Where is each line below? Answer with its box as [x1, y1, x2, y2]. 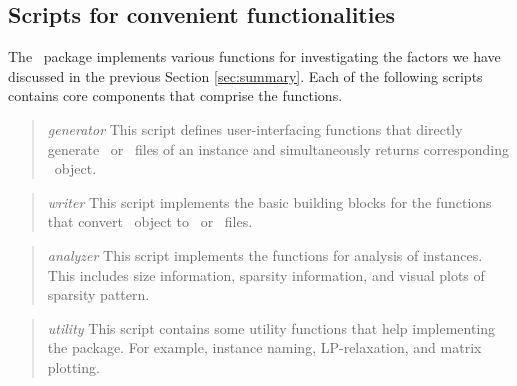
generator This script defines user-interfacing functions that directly [47, 118, 463, 139]
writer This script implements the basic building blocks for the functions [47, 191, 492, 212]
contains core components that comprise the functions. [8, 85, 343, 106]
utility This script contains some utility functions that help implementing [47, 317, 496, 338]
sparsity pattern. [47, 284, 150, 305]
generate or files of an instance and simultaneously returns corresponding [47, 138, 509, 159]
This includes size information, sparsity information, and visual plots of [47, 264, 485, 285]
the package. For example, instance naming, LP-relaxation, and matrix [47, 337, 482, 358]
